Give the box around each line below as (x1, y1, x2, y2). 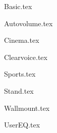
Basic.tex (4, 1, 32, 11)
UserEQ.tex (4, 119, 40, 130)
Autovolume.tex (4, 18, 53, 28)
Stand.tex (4, 85, 34, 96)
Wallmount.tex (4, 102, 50, 113)
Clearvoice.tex (4, 51, 47, 62)
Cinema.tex (4, 35, 39, 45)
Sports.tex (4, 69, 36, 79)
